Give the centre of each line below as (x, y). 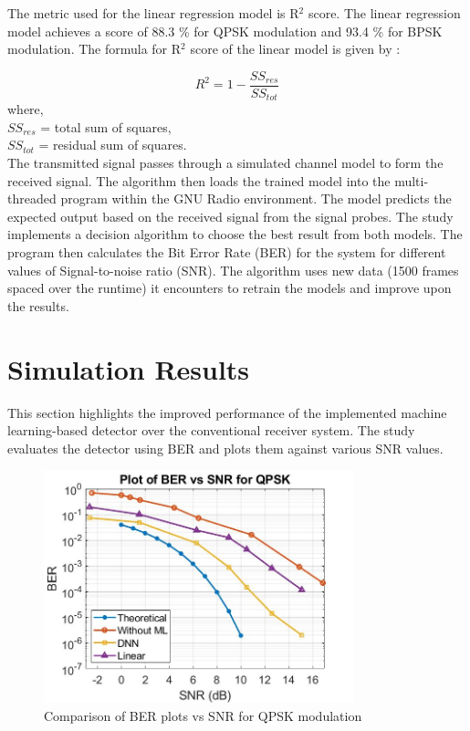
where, (26, 109)
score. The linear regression (384, 13)
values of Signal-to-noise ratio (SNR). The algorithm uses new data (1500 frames (233, 270)
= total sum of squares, (106, 126)
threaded (32, 198)
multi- (412, 180)
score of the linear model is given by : (295, 49)
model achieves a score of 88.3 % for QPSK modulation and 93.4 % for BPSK (225, 31)
